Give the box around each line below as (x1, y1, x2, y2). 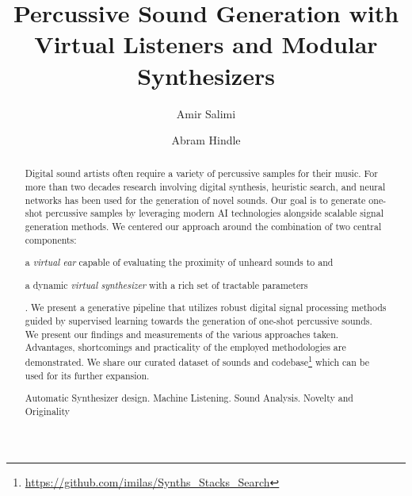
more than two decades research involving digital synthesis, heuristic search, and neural (25, 180, 386, 194)
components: (25, 233, 77, 246)
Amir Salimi (176, 105, 236, 121)
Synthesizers (137, 59, 275, 91)
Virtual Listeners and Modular (34, 28, 378, 60)
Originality (25, 404, 71, 417)
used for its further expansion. (25, 368, 150, 382)
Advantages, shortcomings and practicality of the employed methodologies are (25, 340, 346, 354)
